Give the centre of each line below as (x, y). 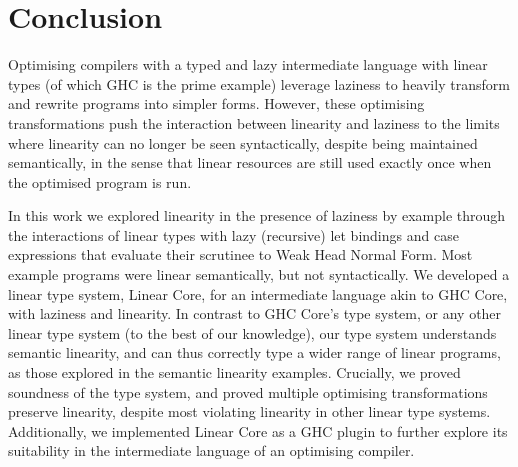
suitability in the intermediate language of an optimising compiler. (211, 450)
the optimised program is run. (100, 181)
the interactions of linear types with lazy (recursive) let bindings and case (233, 234)
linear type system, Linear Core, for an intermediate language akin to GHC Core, (258, 293)
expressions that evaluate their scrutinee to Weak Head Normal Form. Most (240, 254)
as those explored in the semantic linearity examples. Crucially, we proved (234, 372)
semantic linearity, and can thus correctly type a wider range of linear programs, (254, 352)
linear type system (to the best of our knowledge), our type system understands (252, 332)
